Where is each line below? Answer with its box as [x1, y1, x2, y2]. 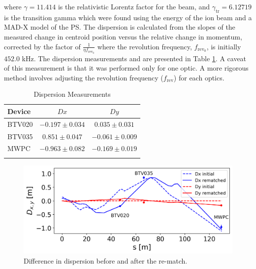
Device [7, 106, 31, 116]
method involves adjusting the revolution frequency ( [4, 72, 163, 82]
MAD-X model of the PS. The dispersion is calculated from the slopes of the [4, 22, 235, 32]
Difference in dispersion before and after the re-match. [24, 255, 188, 266]
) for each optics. [173, 72, 224, 82]
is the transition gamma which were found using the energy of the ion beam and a [4, 12, 252, 22]
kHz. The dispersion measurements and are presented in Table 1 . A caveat [22, 53, 247, 63]
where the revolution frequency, [97, 41, 192, 51]
